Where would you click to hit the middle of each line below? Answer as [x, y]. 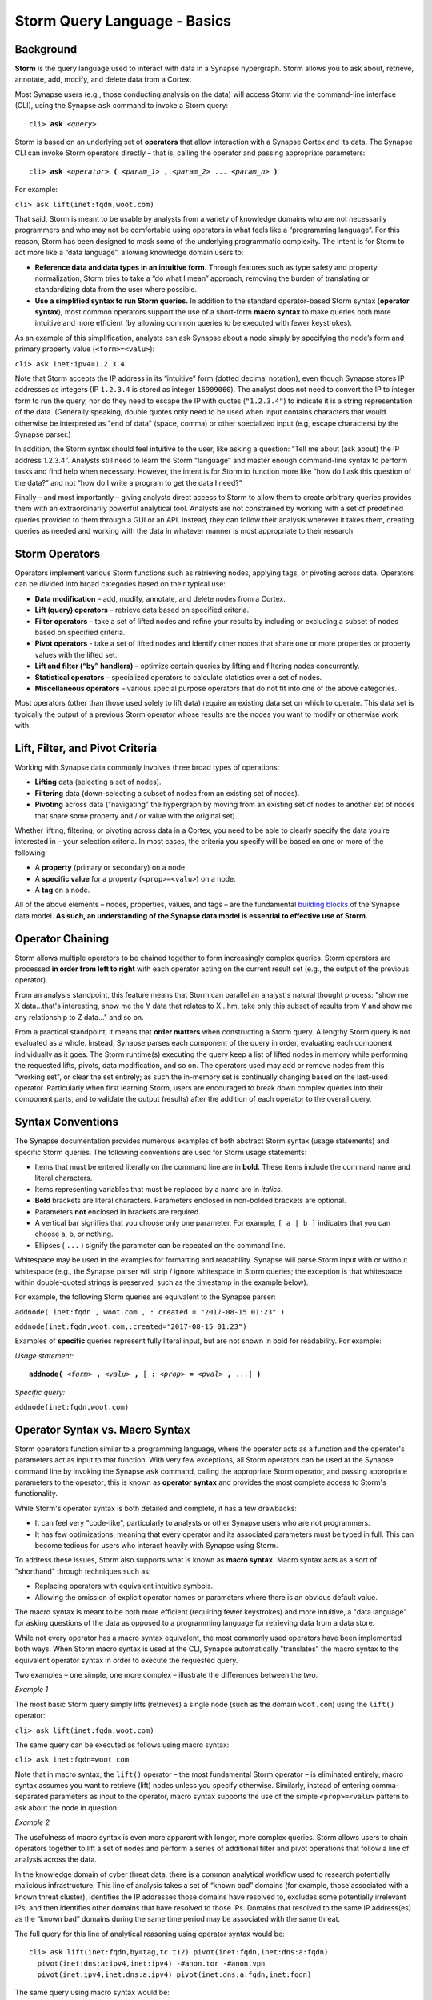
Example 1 [32, 1690]
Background [46, 49]
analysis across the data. [56, 1859]
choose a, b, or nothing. [74, 1234]
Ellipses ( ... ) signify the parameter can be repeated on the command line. [160, 1245]
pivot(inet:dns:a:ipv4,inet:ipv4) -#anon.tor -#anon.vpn [151, 1963]
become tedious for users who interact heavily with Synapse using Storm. [156, 1546]
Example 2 [32, 1822]
